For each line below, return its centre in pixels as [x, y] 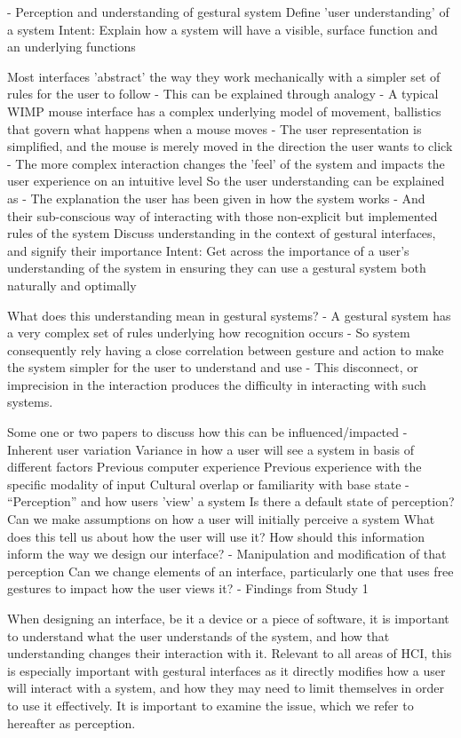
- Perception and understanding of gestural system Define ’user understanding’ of [228, 12]
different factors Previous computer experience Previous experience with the [215, 467]
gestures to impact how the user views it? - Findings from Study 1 [188, 588]
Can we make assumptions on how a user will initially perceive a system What [221, 519]
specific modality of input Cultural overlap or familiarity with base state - [208, 484]
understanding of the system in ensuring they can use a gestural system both [217, 268]
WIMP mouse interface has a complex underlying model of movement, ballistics [224, 111]
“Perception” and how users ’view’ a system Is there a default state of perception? [231, 501]
